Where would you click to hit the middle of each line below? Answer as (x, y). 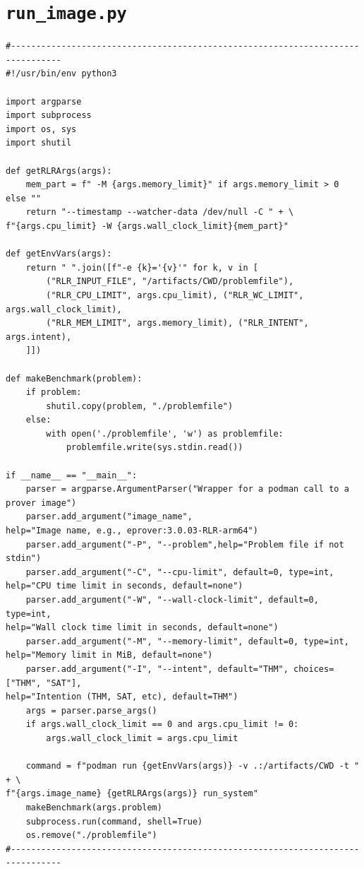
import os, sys (41, 129)
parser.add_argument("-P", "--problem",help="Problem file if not (185, 544)
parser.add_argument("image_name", (109, 517)
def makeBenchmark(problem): (74, 378)
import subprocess (49, 116)
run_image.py (66, 14)
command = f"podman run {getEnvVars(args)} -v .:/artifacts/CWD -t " (193, 766)
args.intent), (39, 337)
